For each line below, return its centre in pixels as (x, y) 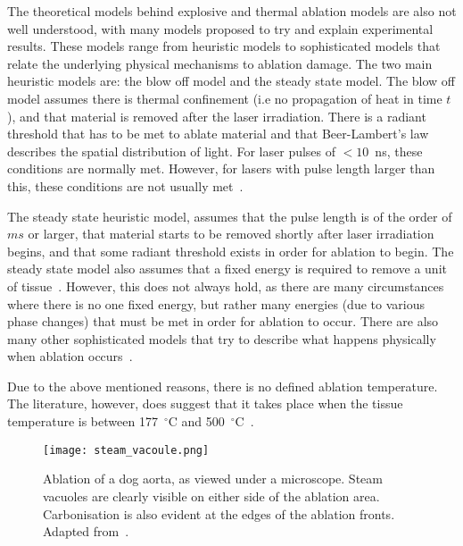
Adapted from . (86, 531)
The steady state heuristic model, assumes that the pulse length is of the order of (230, 216)
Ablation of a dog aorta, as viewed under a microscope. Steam (213, 479)
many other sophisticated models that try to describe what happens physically (222, 338)
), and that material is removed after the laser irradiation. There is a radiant (217, 116)
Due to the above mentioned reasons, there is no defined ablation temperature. (223, 386)
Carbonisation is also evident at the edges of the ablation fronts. (219, 513)
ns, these (399, 151)
